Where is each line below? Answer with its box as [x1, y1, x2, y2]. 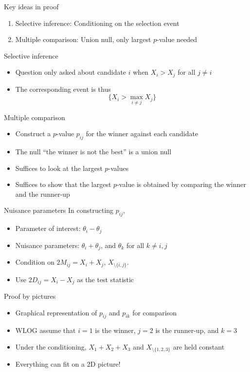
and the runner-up [15, 188, 70, 199]
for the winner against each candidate [86, 128, 198, 139]
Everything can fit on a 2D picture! [15, 359, 121, 369]
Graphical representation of [15, 307, 97, 317]
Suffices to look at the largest [15, 163, 103, 173]
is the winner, [95, 325, 136, 335]
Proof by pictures [4, 291, 56, 301]
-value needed [157, 34, 197, 44]
